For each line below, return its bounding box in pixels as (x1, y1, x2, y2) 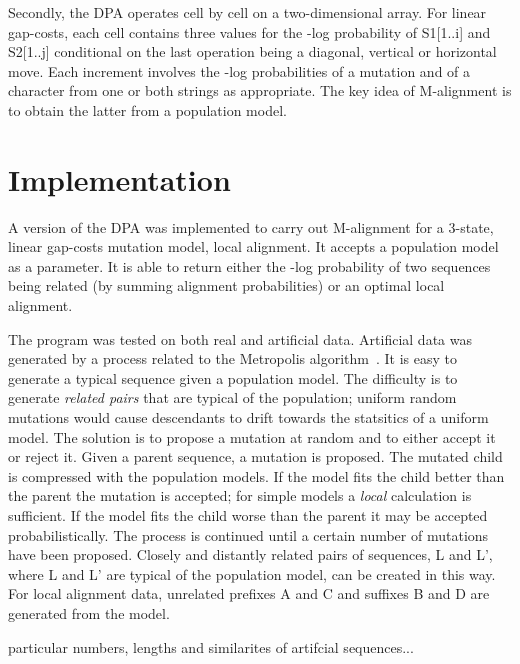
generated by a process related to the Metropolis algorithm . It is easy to (8, 348, 457, 369)
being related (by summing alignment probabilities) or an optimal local (8, 275, 445, 296)
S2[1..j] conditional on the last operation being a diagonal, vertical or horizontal (8, 41, 497, 62)
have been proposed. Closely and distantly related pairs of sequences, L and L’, (8, 544, 493, 565)
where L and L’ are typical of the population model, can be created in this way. (8, 563, 496, 584)
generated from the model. (8, 602, 170, 623)
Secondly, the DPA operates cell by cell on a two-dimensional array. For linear (8, 2, 487, 22)
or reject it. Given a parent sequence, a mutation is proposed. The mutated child (8, 446, 503, 467)
